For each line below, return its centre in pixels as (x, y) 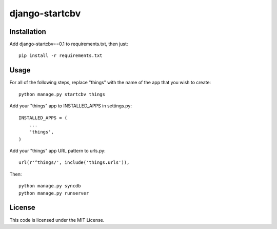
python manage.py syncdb (50, 186)
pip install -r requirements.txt (61, 56)
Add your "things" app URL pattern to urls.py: (57, 151)
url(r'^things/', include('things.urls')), (74, 163)
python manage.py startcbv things (62, 94)
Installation (28, 32)
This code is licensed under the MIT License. (57, 220)
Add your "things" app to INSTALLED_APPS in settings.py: (71, 106)
